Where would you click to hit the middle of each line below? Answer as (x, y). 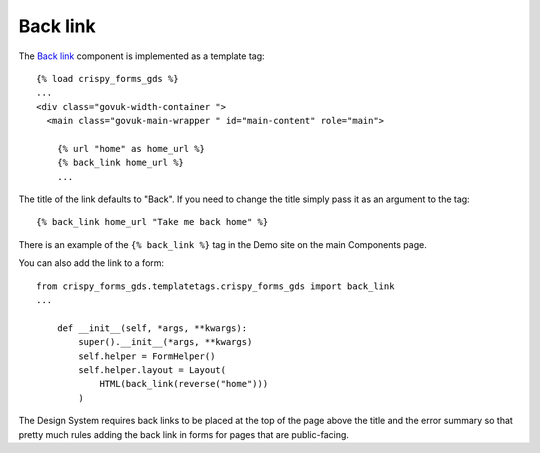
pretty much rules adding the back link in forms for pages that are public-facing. (184, 434)
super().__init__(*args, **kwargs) (165, 342)
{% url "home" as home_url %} (130, 148)
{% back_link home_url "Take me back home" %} (152, 222)
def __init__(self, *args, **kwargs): (152, 328)
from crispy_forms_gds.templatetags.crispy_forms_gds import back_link (215, 286)
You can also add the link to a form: (91, 263)
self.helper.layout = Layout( (152, 369)
